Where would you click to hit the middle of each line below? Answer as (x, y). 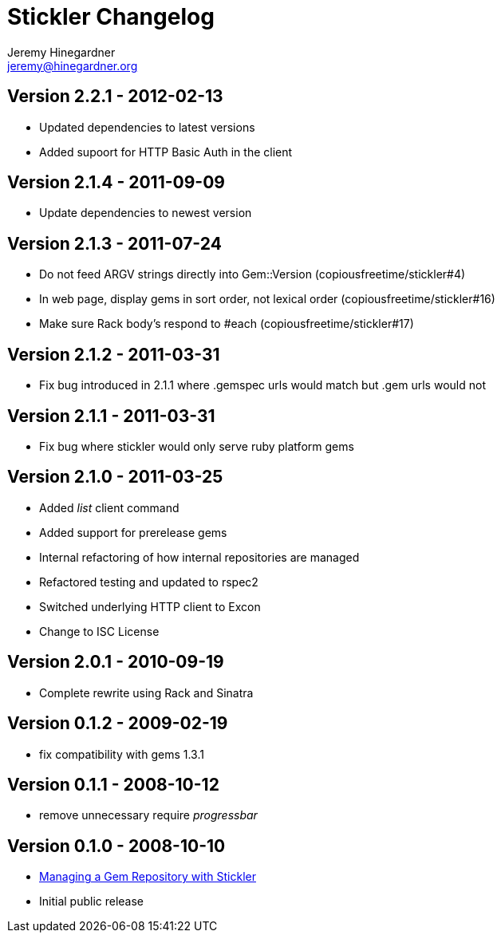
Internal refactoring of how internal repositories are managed (199, 557)
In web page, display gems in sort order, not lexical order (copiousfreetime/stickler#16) (267, 299)
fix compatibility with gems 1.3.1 (122, 754)
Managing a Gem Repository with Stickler (148, 877)
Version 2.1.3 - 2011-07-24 (114, 243)
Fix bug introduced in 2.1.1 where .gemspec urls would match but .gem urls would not (262, 385)
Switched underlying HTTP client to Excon (150, 606)
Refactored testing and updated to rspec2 (149, 582)
